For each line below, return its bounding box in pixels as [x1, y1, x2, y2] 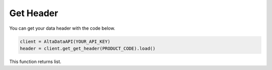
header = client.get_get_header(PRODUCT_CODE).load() [20, 45, 156, 51]
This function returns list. [9, 58, 61, 64]
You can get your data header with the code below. [9, 25, 115, 31]
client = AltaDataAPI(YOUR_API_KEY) [20, 38, 111, 44]
